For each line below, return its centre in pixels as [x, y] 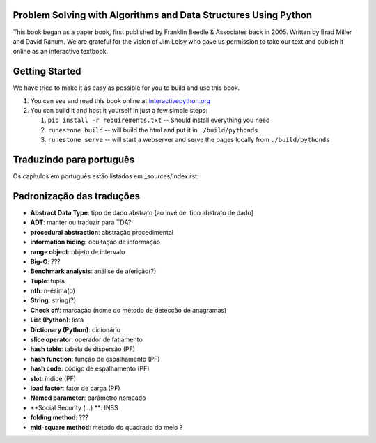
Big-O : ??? [45, 261]
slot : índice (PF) [53, 378]
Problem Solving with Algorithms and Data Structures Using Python [163, 15]
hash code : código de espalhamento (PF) [90, 368]
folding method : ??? [60, 417]
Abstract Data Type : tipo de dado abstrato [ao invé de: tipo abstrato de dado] [142, 212]
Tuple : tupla [48, 281]
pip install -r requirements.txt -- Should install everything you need [159, 120]
